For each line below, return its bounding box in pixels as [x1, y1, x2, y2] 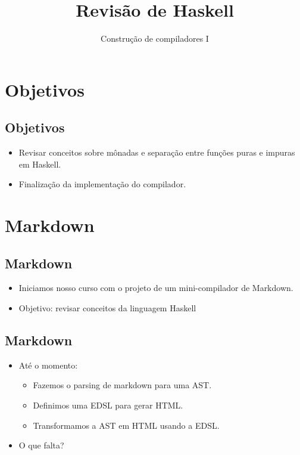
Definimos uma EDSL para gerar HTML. [33, 399, 183, 411]
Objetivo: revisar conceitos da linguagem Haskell [18, 302, 196, 314]
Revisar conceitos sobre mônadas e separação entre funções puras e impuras [18, 146, 295, 159]
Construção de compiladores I [101, 32, 209, 45]
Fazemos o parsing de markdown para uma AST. [33, 379, 212, 391]
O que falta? [18, 439, 64, 451]
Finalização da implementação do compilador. [18, 178, 186, 190]
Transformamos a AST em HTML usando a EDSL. [33, 419, 220, 431]
